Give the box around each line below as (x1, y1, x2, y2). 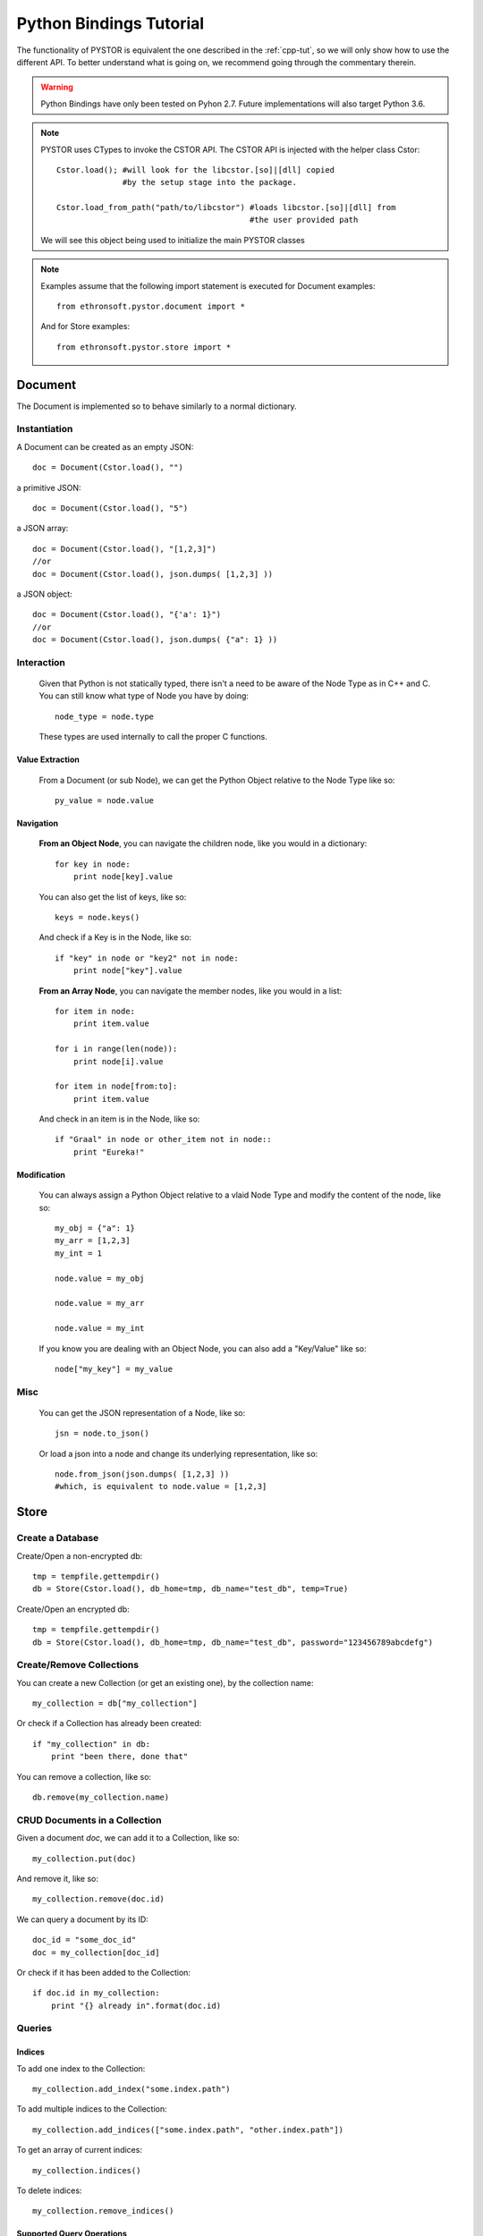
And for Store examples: (40, 321, 130, 332)
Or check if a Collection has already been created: (16, 1718, 202, 1729)
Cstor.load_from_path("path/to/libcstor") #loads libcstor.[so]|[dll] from (56, 202, 396, 213)
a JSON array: (16, 523, 69, 534)
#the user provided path (249, 215, 359, 225)
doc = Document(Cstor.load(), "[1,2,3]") (32, 544, 216, 554)
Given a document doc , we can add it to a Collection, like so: (16, 1833, 241, 1843)
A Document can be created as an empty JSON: (16, 441, 194, 452)
